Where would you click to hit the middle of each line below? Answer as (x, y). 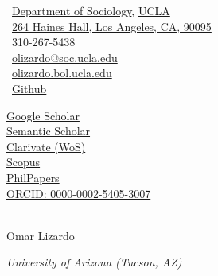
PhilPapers (33, 177)
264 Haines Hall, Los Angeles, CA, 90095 (112, 26)
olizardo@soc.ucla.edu (65, 57)
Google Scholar (43, 115)
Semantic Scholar (49, 131)
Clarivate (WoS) (46, 146)
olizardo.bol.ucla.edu (62, 73)
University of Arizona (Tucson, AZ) (94, 262)
